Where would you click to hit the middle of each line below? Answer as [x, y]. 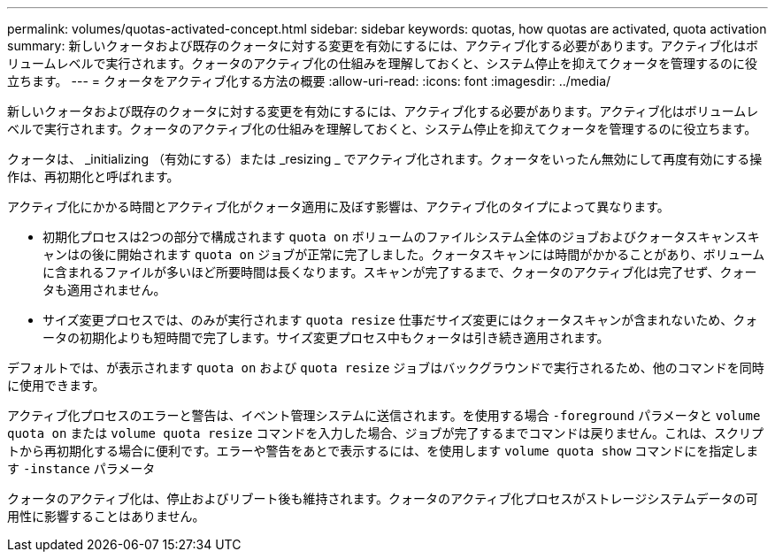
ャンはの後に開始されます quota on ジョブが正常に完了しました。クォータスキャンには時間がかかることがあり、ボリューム [404, 254]
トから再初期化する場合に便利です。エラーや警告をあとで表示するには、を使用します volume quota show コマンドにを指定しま [383, 451]
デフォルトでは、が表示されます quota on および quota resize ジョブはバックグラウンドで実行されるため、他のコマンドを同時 [386, 368]
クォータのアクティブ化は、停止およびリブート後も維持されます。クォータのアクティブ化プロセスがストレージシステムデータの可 [383, 498]
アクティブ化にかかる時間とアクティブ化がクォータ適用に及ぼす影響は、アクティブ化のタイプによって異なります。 [338, 207]
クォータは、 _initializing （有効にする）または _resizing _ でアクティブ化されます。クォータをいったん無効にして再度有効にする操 [385, 159]
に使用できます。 [56, 385]
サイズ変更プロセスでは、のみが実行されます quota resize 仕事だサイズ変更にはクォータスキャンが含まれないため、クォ [400, 320]
